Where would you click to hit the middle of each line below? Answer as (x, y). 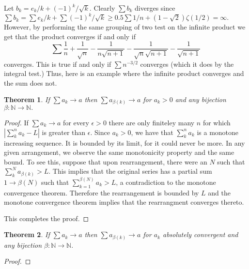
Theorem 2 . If (27, 234)
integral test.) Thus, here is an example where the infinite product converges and (124, 73)
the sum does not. (31, 82)
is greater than (64, 132)
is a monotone (218, 132)
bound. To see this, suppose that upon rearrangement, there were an (106, 161)
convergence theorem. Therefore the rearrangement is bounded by (101, 192)
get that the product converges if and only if (70, 36)
